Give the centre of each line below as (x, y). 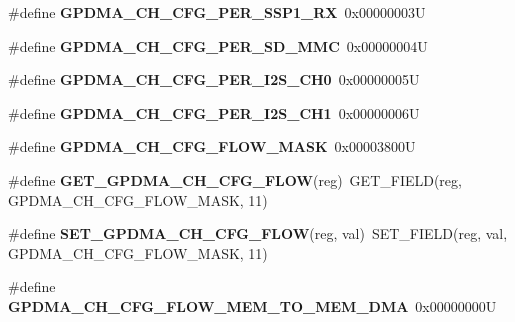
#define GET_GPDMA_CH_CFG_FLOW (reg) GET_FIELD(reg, (235, 179)
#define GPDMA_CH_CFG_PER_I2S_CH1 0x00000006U (214, 112)
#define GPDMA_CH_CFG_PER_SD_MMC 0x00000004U (218, 45)
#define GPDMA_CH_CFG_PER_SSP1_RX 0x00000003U (217, 12)
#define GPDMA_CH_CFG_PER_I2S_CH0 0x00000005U (214, 79)
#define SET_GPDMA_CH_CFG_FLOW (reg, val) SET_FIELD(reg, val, (258, 233)
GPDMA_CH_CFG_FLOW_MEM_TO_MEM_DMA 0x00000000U (252, 305)
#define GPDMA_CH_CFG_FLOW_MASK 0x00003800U (212, 146)
